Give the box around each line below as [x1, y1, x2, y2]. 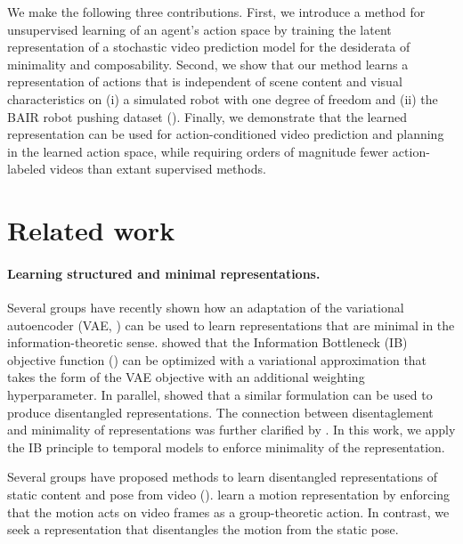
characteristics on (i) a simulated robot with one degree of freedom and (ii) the [7, 89, 438, 108]
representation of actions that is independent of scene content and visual [7, 72, 402, 91]
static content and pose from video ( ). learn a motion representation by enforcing [7, 485, 451, 504]
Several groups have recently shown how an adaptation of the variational [7, 298, 404, 317]
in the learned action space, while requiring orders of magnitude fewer [7, 142, 389, 160]
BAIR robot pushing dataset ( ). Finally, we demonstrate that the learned [7, 107, 407, 126]
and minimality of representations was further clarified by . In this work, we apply [7, 420, 456, 439]
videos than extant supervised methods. [49, 159, 266, 178]
